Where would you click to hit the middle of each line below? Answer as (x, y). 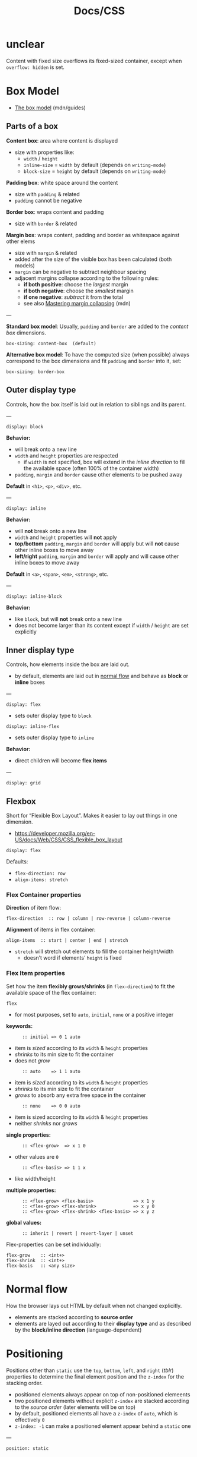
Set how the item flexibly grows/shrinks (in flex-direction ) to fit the (91, 986)
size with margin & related (46, 253)
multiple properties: (31, 1190)
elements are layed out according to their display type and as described (103, 1323)
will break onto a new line (46, 449)
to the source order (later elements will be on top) (75, 1407)
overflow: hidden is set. (35, 67)
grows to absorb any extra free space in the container (80, 1095)
